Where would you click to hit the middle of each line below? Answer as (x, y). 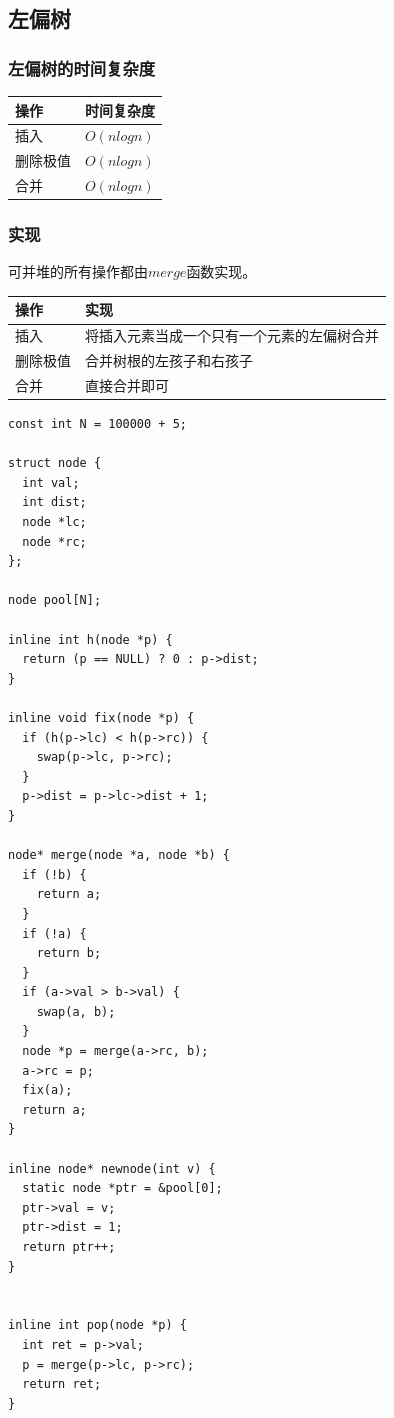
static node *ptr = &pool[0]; (122, 1188)
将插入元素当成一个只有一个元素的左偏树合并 (232, 335)
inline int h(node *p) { (90, 639)
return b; (69, 953)
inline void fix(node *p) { (101, 717)
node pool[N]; (55, 600)
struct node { (55, 463)
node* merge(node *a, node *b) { (119, 855)
